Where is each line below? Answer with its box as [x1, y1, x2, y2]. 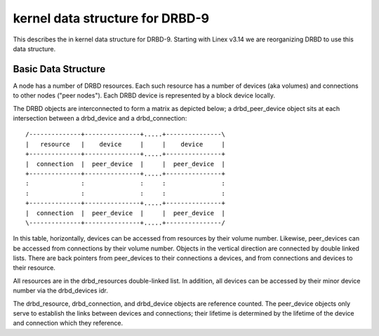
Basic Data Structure [13, 63, 105, 75]
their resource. [13, 264, 56, 272]
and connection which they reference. [13, 319, 124, 328]
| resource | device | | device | [25, 140, 226, 148]
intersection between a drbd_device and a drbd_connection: [13, 114, 187, 123]
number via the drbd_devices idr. [13, 286, 108, 295]
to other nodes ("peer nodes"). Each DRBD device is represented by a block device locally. [13, 91, 276, 100]
